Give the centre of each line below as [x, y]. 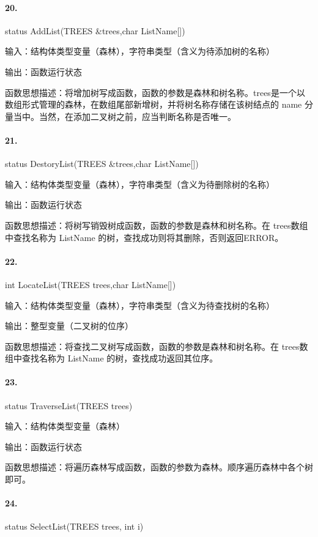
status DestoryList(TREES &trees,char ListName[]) [102, 164]
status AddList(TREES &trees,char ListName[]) [95, 30]
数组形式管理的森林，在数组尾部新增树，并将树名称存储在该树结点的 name [153, 104]
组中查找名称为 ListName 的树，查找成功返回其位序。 [112, 358]
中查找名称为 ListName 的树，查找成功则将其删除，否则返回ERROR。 [144, 237]
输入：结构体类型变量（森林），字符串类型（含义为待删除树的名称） [140, 184]
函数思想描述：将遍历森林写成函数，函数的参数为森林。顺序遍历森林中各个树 [159, 467]
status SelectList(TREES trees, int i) [74, 526]
